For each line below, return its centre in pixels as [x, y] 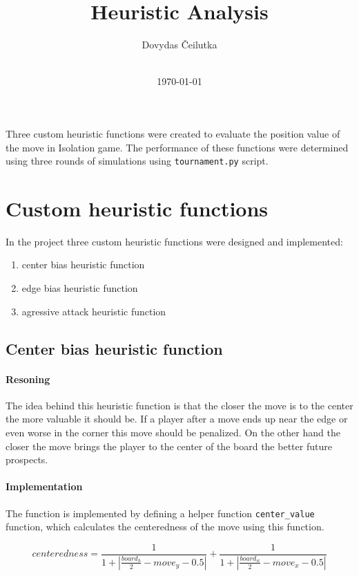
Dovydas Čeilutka [179, 45]
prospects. [27, 459]
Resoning [28, 379]
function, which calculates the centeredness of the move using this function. [165, 527]
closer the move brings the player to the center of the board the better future [169, 446]
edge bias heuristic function [80, 288]
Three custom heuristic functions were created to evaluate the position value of [173, 133]
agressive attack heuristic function [94, 311]
